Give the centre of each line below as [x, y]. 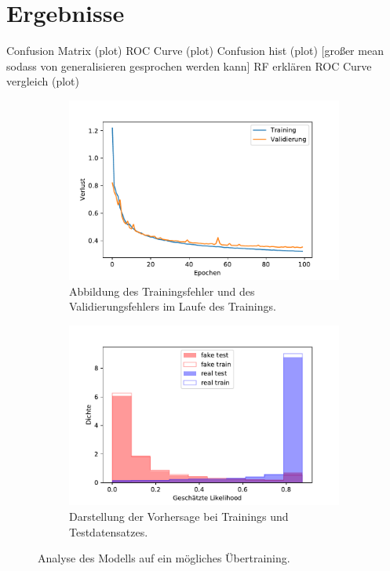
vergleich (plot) [43, 81]
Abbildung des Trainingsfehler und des [162, 291]
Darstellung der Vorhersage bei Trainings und [179, 516]
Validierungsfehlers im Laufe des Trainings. [173, 306]
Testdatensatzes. [109, 531]
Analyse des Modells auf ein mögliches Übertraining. [164, 558]
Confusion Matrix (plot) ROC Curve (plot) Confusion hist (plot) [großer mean [195, 51]
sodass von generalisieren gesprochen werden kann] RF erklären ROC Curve [189, 65]
